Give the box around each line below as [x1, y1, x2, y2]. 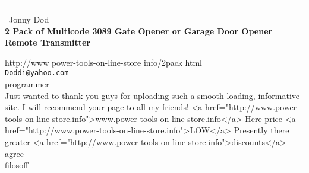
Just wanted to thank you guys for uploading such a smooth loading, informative [5, 89, 300, 101]
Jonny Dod [9, 13, 49, 25]
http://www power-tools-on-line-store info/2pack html [5, 56, 202, 68]
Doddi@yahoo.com [5, 69, 69, 78]
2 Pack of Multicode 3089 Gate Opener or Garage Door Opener [5, 24, 273, 37]
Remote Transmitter [5, 36, 90, 49]
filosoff [5, 159, 29, 171]
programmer [5, 78, 49, 90]
